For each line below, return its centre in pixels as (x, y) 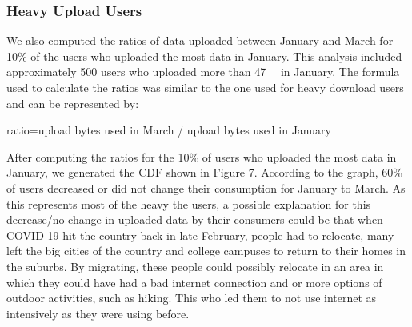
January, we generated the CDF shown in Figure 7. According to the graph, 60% (204, 172)
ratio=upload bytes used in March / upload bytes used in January (169, 130)
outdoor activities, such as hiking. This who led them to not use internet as (192, 298)
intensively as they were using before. (98, 313)
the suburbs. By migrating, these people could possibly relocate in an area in (195, 266)
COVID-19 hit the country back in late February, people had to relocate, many (200, 235)
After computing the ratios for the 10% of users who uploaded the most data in (202, 156)
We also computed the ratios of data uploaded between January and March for (200, 40)
